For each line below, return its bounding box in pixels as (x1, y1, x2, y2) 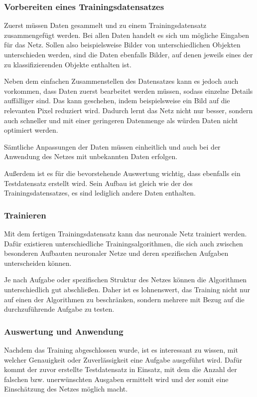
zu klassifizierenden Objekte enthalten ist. (4, 59, 131, 69)
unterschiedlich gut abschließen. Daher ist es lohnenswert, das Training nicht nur (4, 284, 250, 294)
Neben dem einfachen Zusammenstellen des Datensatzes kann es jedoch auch (4, 76, 239, 86)
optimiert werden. (4, 125, 58, 135)
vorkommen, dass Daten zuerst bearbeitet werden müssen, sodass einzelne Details (4, 85, 253, 96)
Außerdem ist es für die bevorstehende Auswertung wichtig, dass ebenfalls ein (4, 168, 241, 178)
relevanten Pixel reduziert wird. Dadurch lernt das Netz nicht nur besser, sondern (4, 105, 253, 115)
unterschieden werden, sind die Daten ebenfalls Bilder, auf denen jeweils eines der (4, 49, 253, 59)
